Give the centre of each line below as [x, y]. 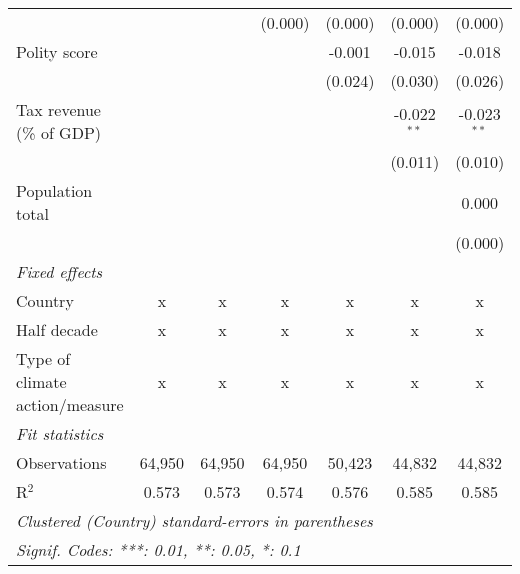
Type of [43, 358]
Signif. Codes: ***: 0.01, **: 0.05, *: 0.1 [158, 549]
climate [41, 381]
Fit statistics [60, 433]
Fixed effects [59, 271]
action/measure [70, 404]
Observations [61, 462]
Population [54, 190]
